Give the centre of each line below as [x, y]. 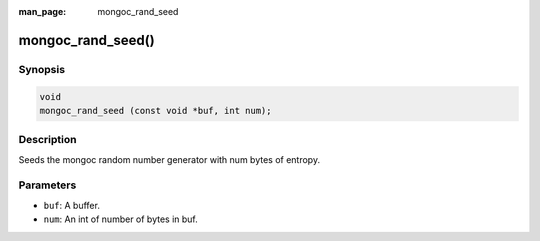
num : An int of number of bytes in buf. [121, 219]
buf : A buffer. [71, 205]
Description [47, 140]
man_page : [42, 11]
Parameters [47, 185]
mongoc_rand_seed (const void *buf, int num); [155, 110]
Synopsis [41, 69]
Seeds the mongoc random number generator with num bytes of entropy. [169, 159]
